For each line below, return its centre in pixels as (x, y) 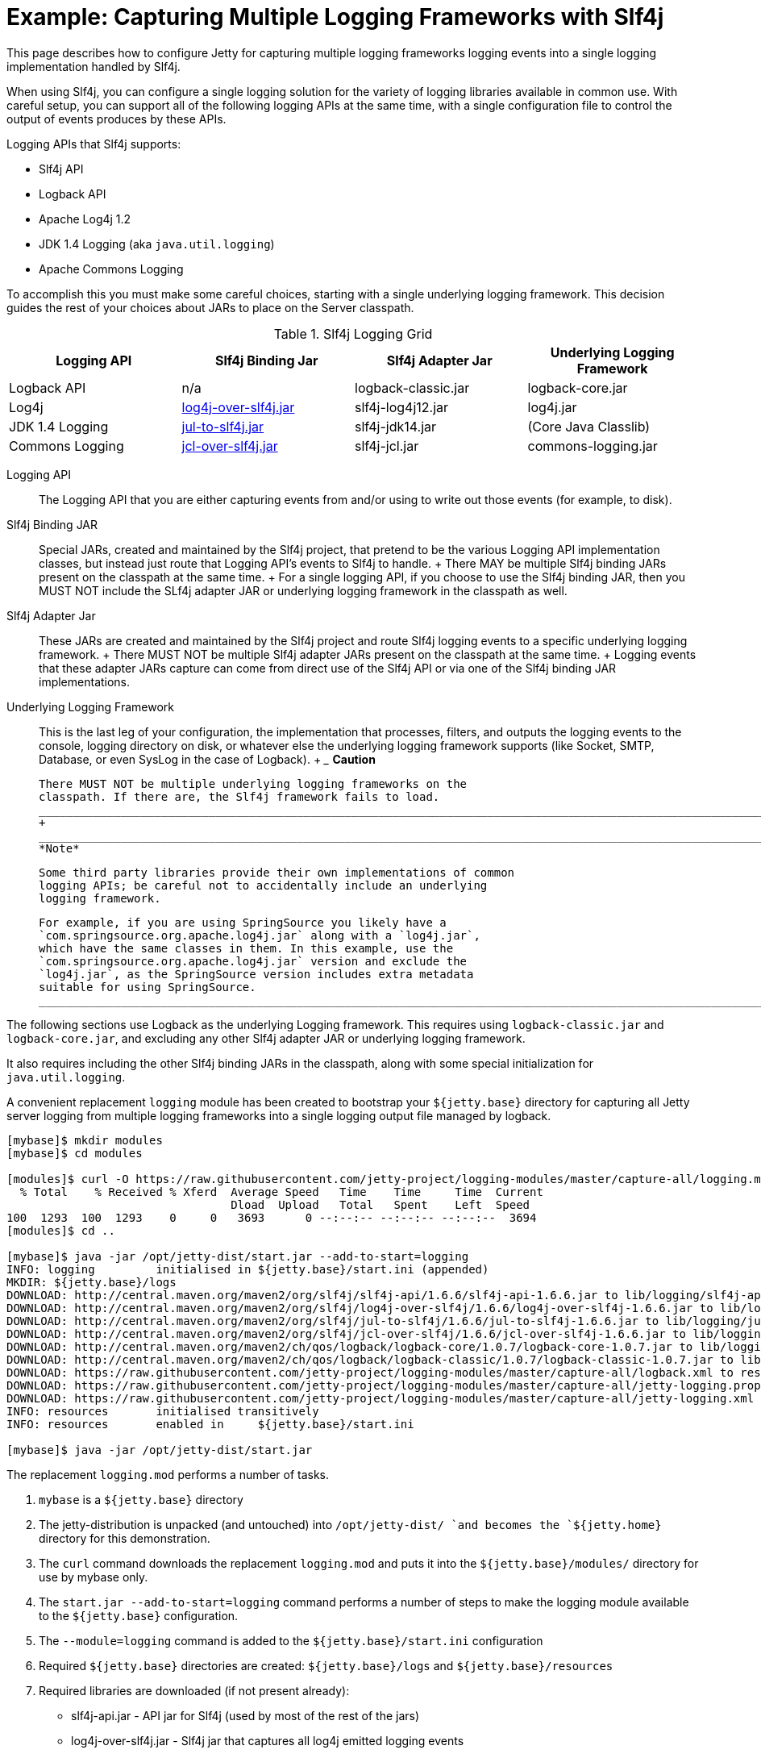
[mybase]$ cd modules (75, 1153)
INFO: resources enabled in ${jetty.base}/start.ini (210, 1424)
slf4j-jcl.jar (387, 446)
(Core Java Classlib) (589, 426)
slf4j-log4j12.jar (402, 407)
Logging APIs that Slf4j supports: (94, 144)
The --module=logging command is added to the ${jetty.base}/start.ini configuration (291, 1640)
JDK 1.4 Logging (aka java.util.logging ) (157, 244)
